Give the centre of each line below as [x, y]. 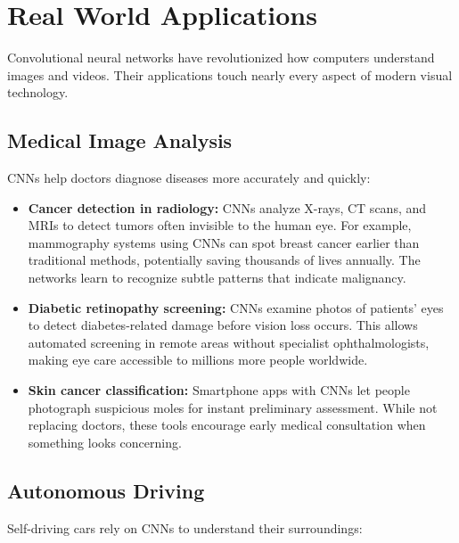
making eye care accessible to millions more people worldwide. [198, 360]
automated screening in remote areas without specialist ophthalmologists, [229, 342]
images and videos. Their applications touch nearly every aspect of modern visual [230, 74]
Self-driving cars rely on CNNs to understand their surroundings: [185, 527]
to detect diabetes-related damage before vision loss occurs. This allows [223, 325]
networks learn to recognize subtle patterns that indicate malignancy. [217, 278]
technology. [38, 92]
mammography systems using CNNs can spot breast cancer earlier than [224, 242]
